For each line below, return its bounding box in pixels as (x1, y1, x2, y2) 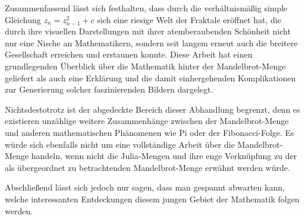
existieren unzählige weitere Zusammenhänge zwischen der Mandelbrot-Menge (5, 115, 289, 127)
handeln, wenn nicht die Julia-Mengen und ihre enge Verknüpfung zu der (31, 150, 297, 162)
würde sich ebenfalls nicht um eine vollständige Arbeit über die (5, 138, 235, 150)
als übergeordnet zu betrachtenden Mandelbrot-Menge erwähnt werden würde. (5, 161, 290, 173)
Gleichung (5, 13, 41, 26)
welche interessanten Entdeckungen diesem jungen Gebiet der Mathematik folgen (5, 192, 300, 205)
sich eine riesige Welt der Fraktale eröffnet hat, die (97, 13, 281, 26)
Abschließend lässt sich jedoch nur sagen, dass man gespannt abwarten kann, (5, 181, 285, 193)
